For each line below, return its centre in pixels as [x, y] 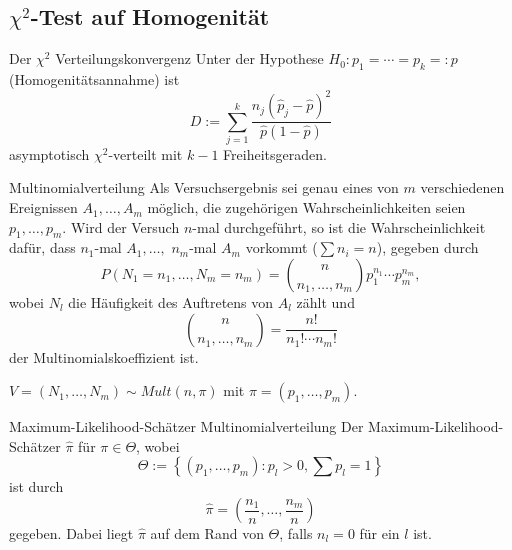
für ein [379, 533]
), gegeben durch [427, 247]
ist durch [36, 486]
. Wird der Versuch [121, 226]
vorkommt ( [281, 247]
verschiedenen [462, 187]
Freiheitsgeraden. [275, 153]
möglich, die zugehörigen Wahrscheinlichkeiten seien [306, 207]
